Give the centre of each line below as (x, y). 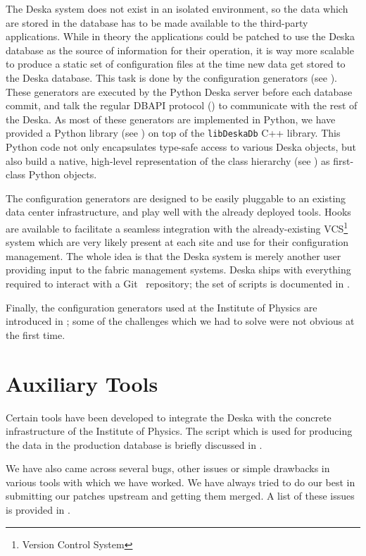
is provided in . (38, 510)
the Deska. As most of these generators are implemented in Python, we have (171, 119)
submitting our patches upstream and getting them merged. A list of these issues (180, 496)
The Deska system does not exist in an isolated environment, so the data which (177, 8)
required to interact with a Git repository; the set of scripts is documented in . (178, 283)
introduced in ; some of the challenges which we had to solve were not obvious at (180, 321)
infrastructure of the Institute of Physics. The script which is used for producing (179, 431)
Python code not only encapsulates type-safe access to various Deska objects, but (181, 147)
